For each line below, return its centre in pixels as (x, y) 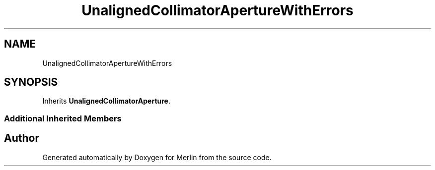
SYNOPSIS (31, 82)
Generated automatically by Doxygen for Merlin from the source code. (157, 157)
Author (22, 138)
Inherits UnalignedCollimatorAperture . (106, 101)
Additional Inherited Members (63, 118)
